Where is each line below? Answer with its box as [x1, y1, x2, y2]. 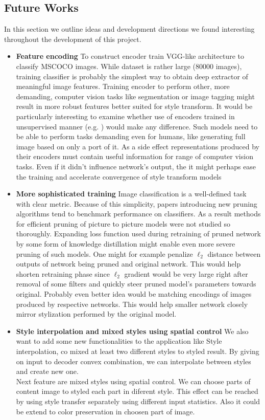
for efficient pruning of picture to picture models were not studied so [16, 218, 231, 229]
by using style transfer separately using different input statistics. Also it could [16, 395, 260, 406]
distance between [207, 248, 261, 259]
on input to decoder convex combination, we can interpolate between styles [16, 356, 251, 366]
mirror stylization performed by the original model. [16, 308, 177, 319]
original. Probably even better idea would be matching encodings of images [16, 289, 252, 299]
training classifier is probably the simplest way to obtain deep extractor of [16, 71, 248, 81]
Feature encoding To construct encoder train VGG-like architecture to [16, 51, 244, 61]
